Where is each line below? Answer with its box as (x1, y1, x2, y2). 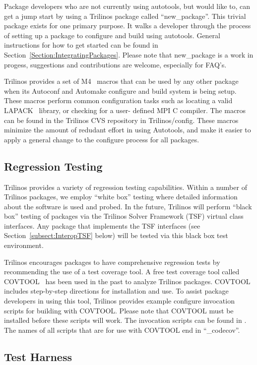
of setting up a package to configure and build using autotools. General (4, 30, 221, 40)
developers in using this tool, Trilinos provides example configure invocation (4, 296, 235, 306)
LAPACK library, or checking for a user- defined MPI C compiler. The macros (4, 105, 246, 115)
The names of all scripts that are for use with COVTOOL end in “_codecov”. (4, 324, 240, 335)
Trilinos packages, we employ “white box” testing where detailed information (4, 191, 238, 202)
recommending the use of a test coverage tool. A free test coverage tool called (4, 266, 240, 277)
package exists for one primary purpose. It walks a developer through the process (4, 20, 251, 31)
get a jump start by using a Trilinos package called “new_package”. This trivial (4, 10, 246, 21)
